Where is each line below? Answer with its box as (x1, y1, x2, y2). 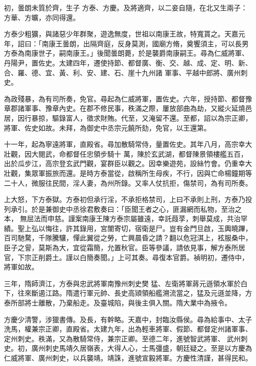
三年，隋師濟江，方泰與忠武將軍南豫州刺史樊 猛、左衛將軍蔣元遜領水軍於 (4, 278, 241, 288)
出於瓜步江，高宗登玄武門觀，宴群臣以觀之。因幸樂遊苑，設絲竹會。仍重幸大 (4, 158, 252, 168)
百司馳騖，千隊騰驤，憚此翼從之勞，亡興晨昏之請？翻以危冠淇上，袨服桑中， (4, 233, 252, 243)
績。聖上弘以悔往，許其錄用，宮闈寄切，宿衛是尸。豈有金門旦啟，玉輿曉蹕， (4, 223, 252, 233)
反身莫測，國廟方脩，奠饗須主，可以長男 (117, 38, 249, 48)
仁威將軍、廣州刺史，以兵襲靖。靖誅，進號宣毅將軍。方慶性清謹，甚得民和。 (4, 353, 252, 363)
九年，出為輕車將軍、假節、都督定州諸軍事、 (107, 324, 252, 334)
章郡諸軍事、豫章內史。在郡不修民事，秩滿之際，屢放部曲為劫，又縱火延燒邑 (4, 103, 252, 113)
